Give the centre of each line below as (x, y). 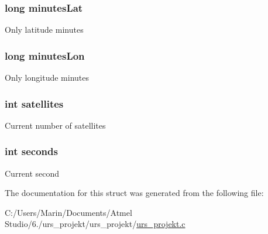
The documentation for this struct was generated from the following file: (134, 193)
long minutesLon (45, 55)
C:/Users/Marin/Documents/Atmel (68, 212)
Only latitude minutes (44, 30)
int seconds (31, 151)
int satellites (34, 103)
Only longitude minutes (47, 78)
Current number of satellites (55, 125)
